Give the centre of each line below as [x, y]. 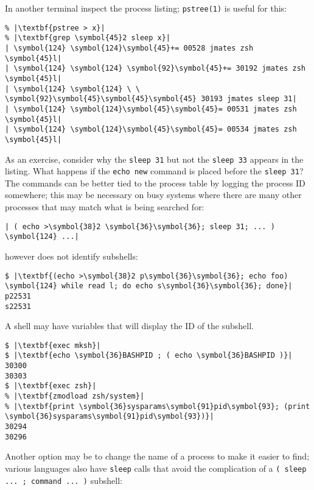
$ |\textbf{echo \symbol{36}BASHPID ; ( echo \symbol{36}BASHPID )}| [149, 356]
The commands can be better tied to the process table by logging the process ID [155, 183]
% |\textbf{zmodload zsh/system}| [75, 396]
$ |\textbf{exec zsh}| [51, 386]
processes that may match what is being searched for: [105, 207]
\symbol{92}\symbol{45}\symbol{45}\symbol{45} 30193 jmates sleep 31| [151, 99]
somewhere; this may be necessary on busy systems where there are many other [153, 195]
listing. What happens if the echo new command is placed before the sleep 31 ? [154, 171]
